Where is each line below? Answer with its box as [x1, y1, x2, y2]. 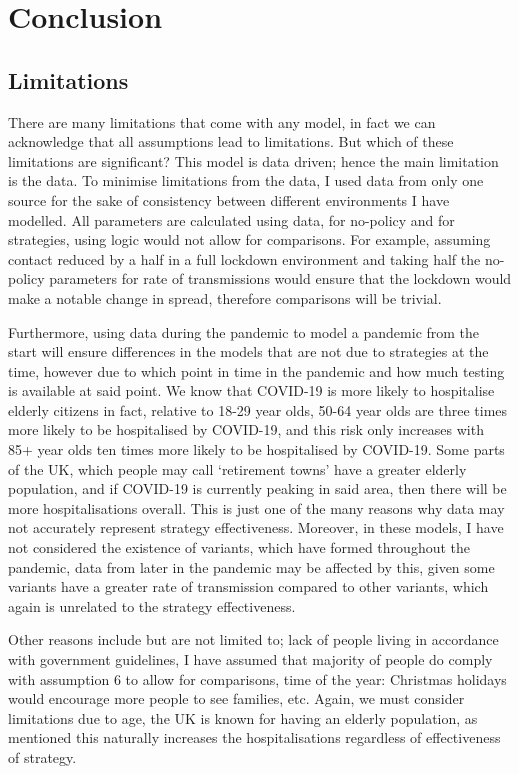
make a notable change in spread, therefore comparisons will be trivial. [8, 287, 442, 308]
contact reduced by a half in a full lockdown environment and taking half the [8, 248, 481, 269]
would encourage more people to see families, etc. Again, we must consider [8, 688, 465, 709]
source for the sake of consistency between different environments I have [8, 189, 450, 210]
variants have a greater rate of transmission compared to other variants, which [8, 576, 489, 597]
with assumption [8, 668, 110, 689]
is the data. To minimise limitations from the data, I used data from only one [8, 170, 484, 191]
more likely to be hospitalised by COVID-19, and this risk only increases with [8, 419, 484, 440]
